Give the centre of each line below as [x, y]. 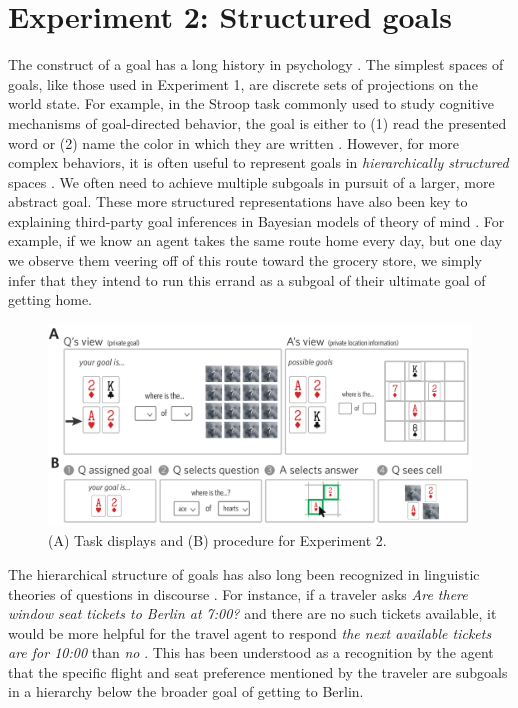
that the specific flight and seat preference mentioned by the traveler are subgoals [258, 671]
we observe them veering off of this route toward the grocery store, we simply [245, 260]
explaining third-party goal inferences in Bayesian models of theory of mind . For [256, 220]
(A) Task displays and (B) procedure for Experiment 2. [217, 540]
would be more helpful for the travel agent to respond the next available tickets [250, 632]
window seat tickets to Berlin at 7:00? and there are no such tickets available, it [252, 613]
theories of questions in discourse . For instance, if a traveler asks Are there [238, 593]
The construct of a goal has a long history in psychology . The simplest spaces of [256, 64]
